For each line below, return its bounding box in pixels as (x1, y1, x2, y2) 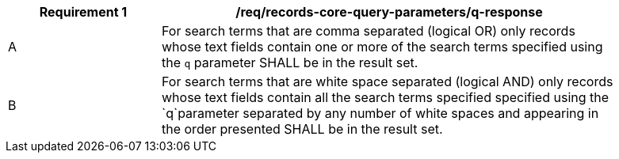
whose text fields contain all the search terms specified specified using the (162, 89, 609, 105)
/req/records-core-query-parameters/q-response (235, 4, 543, 20)
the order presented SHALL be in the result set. (162, 121, 443, 137)
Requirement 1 (39, 4, 128, 20)
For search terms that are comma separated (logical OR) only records (162, 23, 575, 39)
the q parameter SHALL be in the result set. (162, 55, 418, 70)
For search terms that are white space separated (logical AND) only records (162, 74, 613, 89)
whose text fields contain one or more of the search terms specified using (162, 39, 603, 55)
